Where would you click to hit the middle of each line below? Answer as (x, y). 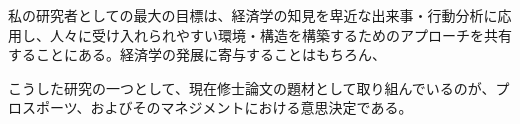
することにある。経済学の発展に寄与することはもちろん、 (197, 54)
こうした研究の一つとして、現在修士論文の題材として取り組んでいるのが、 (252, 87)
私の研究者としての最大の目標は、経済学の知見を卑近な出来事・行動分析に (253, 15)
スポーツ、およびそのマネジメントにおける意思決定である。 (217, 107)
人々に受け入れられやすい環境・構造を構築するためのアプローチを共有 (280, 34)
